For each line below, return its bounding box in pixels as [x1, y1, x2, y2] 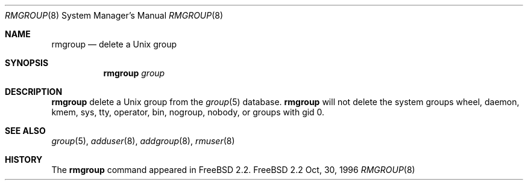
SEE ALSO [5, 126, 46, 136]
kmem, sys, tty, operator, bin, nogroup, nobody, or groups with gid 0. [51, 107, 325, 117]
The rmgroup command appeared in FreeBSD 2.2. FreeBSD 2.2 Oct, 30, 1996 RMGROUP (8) [51, 165, 415, 175]
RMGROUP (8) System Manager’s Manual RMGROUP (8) [5, 10, 224, 20]
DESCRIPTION [5, 86, 63, 97]
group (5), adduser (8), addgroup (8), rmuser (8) [51, 136, 235, 146]
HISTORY [5, 154, 43, 165]
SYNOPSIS [5, 58, 49, 68]
